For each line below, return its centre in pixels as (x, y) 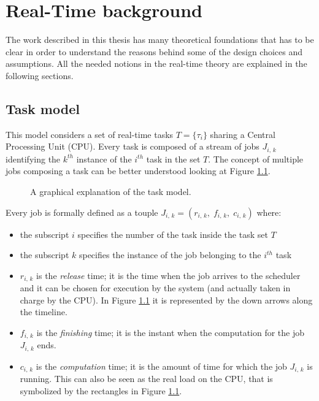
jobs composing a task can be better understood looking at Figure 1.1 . (138, 171)
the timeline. (44, 312)
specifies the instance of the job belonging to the (170, 255)
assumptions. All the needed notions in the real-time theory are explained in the (156, 63)
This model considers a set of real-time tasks (90, 134)
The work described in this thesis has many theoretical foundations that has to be (160, 40)
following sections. (40, 75)
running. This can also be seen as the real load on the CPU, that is (146, 379)
